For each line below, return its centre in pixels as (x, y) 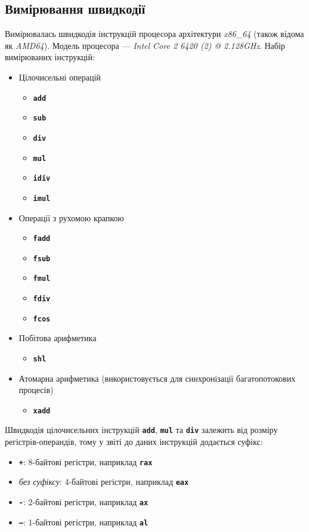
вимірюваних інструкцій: (50, 57)
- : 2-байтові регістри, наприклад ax (84, 502)
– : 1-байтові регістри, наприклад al (84, 522)
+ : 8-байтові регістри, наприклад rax (86, 461)
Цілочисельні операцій (60, 77)
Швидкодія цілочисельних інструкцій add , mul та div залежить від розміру (141, 430)
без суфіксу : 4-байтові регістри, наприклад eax (104, 482)
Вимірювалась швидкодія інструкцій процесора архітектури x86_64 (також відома (154, 34)
